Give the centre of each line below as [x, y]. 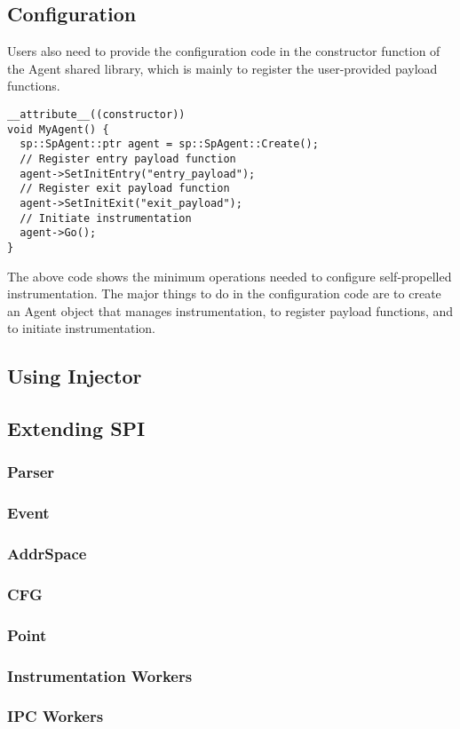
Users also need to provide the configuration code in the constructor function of [224, 51]
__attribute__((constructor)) [96, 114]
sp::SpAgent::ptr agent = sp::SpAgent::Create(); [169, 144]
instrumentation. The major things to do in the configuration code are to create [224, 293]
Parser [31, 472]
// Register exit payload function [125, 189]
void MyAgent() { [58, 129]
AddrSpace [47, 554]
